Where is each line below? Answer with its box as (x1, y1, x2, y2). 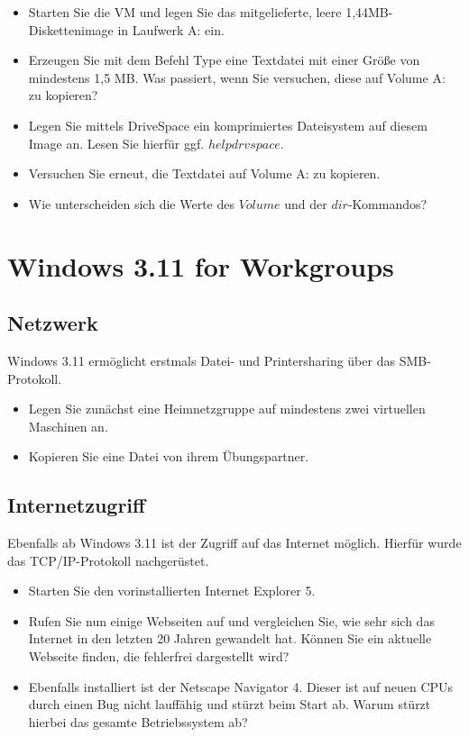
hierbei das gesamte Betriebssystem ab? (28, 712, 248, 731)
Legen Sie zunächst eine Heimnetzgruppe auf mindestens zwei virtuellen (28, 399, 426, 418)
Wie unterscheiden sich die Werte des (28, 194, 234, 213)
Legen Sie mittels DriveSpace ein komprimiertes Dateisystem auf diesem (28, 115, 428, 134)
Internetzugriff (7, 491, 146, 519)
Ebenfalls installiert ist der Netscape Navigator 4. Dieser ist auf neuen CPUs (28, 677, 454, 696)
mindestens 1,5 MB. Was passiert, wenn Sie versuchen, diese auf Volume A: (28, 68, 446, 86)
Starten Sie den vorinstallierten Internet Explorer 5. (28, 581, 316, 600)
